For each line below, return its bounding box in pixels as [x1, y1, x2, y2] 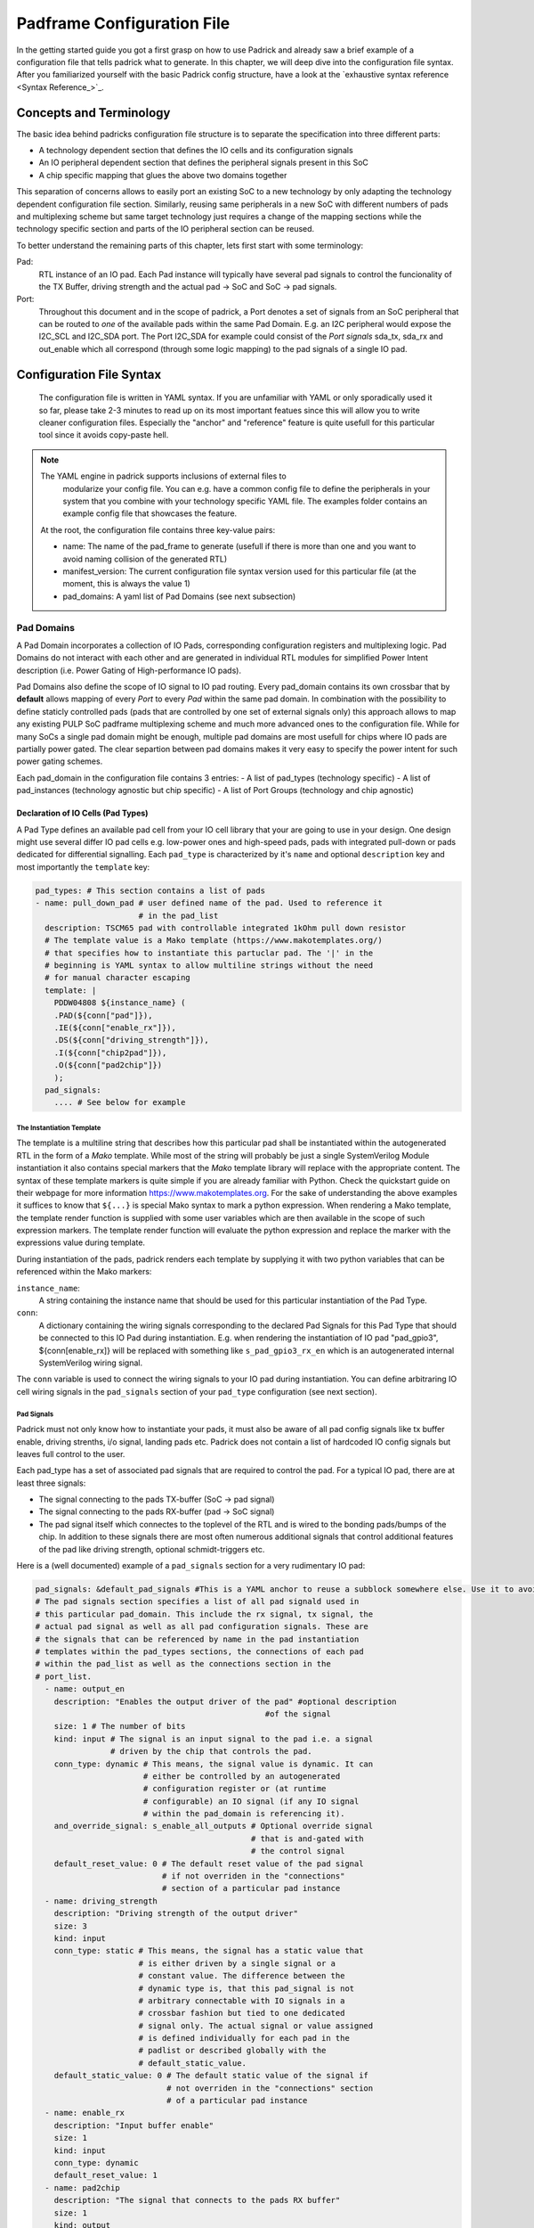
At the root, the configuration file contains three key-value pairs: [40, 524, 276, 535]
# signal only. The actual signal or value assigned [138, 2020, 374, 2031]
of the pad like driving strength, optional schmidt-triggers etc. [38, 1544, 265, 1554]
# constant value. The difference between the [138, 1970, 345, 1981]
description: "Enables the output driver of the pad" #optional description [53, 1696, 397, 1707]
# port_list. [35, 1671, 93, 1682]
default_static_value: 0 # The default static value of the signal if [53, 2070, 369, 2081]
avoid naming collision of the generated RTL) [62, 553, 228, 564]
